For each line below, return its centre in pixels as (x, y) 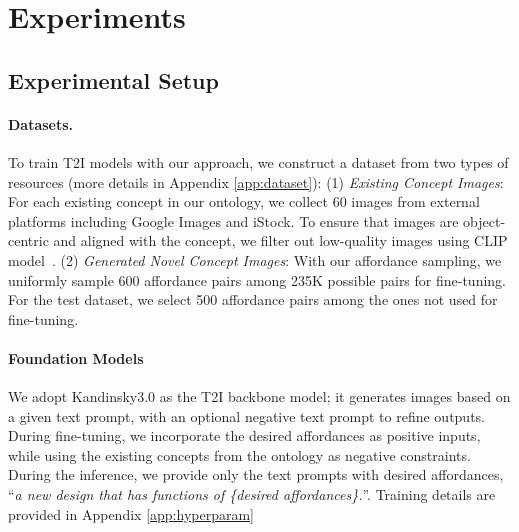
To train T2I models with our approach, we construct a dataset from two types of (258, 161)
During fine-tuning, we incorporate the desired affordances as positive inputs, (244, 435)
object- (484, 220)
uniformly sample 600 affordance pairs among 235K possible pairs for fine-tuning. (257, 279)
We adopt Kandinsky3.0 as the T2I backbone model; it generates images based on (259, 396)
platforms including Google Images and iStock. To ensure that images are (233, 220)
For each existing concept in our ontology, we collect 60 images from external (244, 201)
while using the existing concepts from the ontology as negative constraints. (239, 454)
